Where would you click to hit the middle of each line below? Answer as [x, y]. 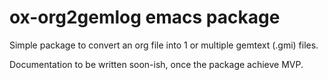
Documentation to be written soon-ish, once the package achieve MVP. [156, 64]
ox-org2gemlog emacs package [145, 17]
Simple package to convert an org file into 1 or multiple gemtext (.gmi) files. [164, 45]
